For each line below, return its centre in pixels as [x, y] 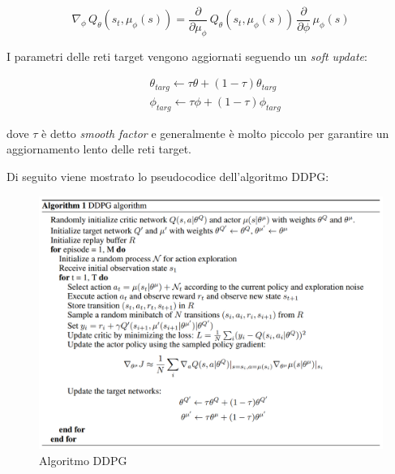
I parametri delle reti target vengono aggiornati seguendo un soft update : [187, 56]
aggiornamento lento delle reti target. [99, 149]
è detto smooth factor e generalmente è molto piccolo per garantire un [215, 133]
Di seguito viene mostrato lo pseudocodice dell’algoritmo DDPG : [168, 176]
